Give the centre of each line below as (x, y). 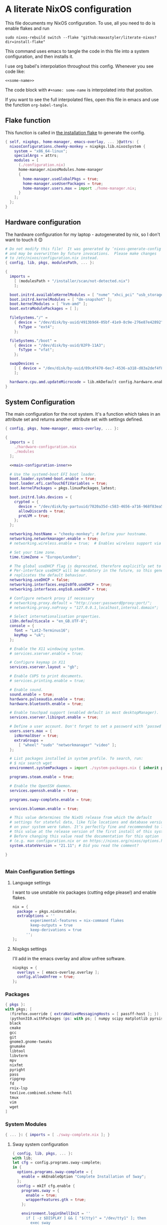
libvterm (19, 1056)
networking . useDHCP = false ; (40, 580)
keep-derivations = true (56, 930)
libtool (18, 1051)
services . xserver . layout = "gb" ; (44, 667)
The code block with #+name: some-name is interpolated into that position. (79, 90)
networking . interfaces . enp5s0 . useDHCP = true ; (59, 589)
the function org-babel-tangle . (37, 105)
